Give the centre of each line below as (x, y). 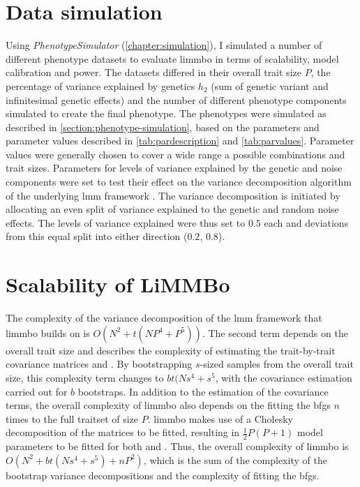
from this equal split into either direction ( (97, 236)
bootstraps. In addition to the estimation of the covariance (203, 391)
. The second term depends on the (275, 332)
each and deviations (306, 222)
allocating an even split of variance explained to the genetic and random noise (172, 209)
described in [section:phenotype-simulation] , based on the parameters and (163, 127)
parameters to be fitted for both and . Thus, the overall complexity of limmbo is (177, 446)
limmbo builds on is (48, 332)
